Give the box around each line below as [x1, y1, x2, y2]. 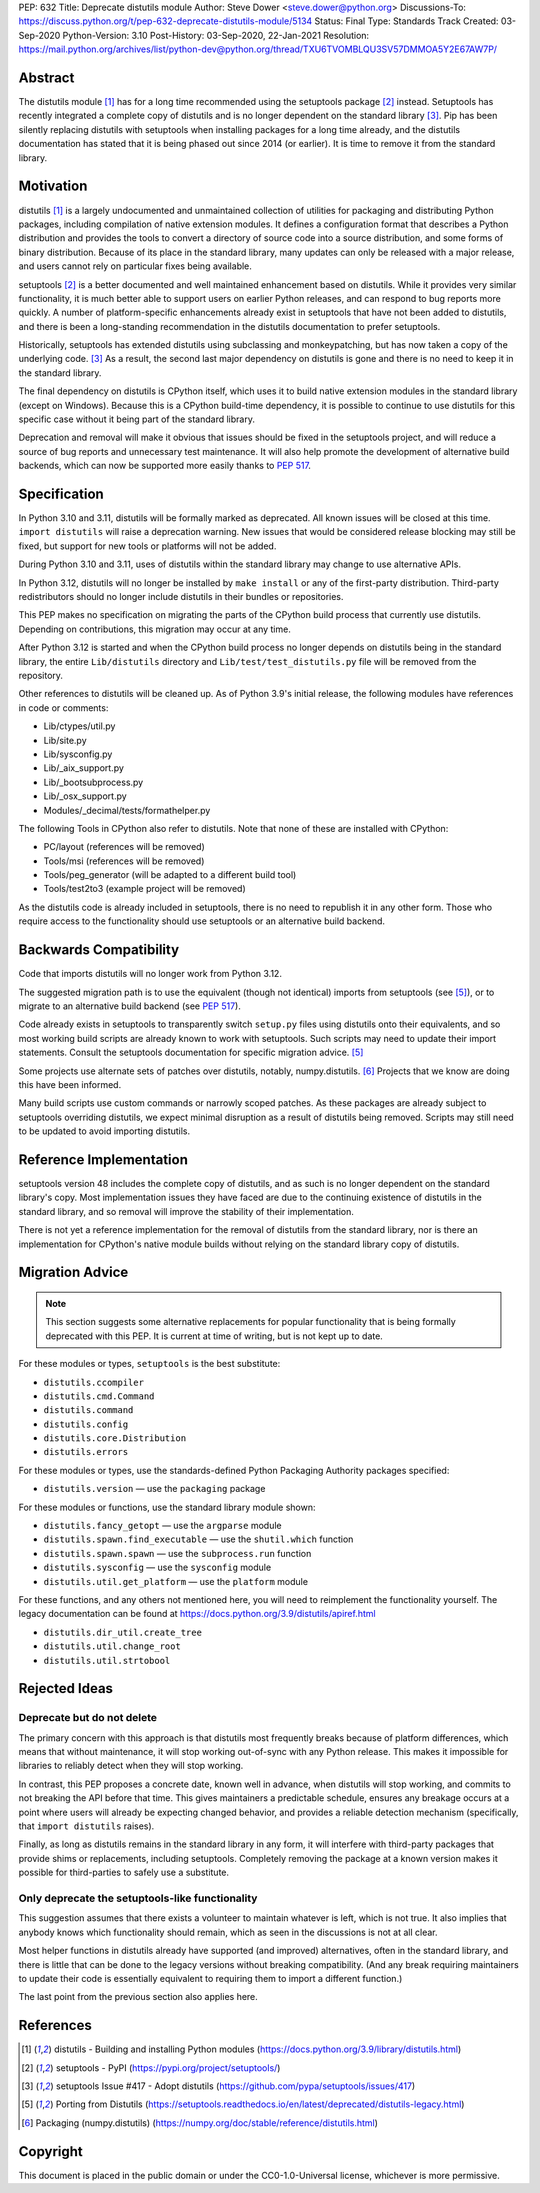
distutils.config [43, 1418, 129, 1430]
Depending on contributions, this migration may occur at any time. [18, 623, 292, 635]
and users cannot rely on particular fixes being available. [18, 260, 252, 272]
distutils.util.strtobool [43, 1655, 171, 1666]
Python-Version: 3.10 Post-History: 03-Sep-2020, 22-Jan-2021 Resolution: [62, 29, 370, 41]
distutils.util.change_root [43, 1641, 182, 1652]
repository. [18, 670, 64, 681]
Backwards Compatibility [18, 941, 180, 959]
